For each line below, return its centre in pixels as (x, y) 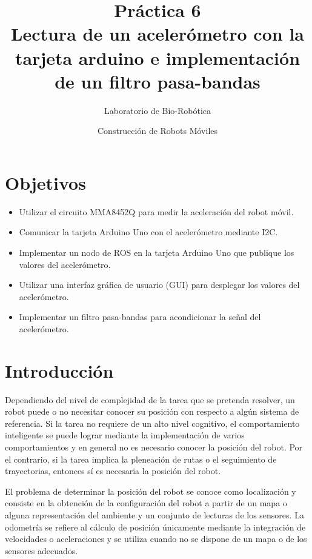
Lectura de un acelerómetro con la (158, 34)
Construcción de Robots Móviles (157, 131)
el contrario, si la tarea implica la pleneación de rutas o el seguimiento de (141, 459)
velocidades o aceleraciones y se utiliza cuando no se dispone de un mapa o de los (156, 539)
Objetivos (45, 182)
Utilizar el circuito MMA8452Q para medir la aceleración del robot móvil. (156, 211)
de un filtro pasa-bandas (158, 81)
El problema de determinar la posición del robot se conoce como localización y (151, 491)
